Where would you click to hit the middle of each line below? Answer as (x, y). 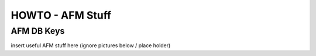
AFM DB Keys (38, 31)
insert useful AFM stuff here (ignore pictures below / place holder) (91, 45)
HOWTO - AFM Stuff (61, 15)
